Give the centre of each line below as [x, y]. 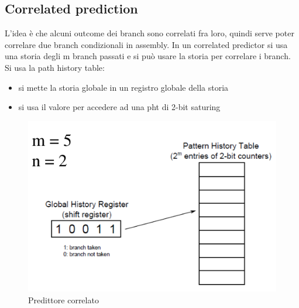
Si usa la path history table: [55, 67]
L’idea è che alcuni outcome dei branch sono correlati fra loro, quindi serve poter [149, 33]
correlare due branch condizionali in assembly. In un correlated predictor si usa [146, 44]
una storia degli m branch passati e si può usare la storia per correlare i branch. [148, 56]
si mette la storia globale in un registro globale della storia [123, 87]
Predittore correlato [63, 300]
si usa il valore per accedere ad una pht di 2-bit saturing [119, 107]
